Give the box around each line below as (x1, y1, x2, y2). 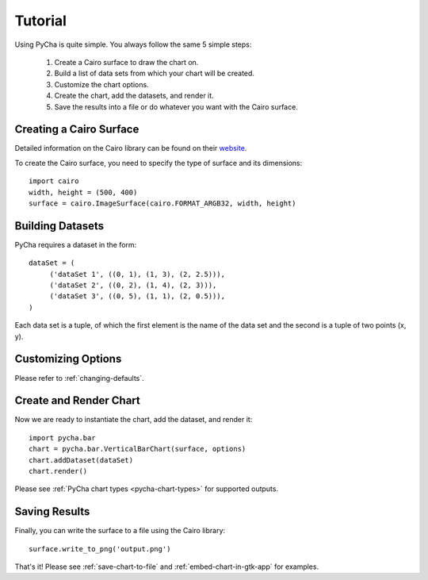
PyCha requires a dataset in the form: (14, 240, 137, 249)
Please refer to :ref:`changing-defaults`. (14, 373, 144, 382)
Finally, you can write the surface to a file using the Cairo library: (14, 526, 226, 536)
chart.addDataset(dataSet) (29, 455, 134, 464)
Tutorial (14, 12, 67, 29)
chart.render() (29, 467, 88, 475)
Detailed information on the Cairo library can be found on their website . (14, 144, 247, 153)
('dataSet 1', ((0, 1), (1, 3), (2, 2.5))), (49, 270, 226, 278)
